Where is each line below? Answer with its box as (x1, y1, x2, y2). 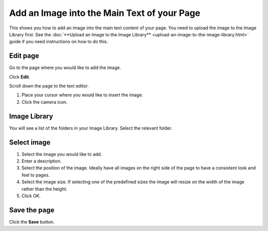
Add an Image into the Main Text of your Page (9, 7, 201, 18)
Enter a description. (21, 158, 62, 164)
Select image (9, 138, 51, 147)
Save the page (9, 206, 55, 214)
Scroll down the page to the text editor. (9, 83, 89, 89)
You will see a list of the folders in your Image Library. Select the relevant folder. (9, 125, 173, 131)
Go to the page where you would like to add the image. (9, 65, 122, 71)
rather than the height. (21, 186, 67, 192)
